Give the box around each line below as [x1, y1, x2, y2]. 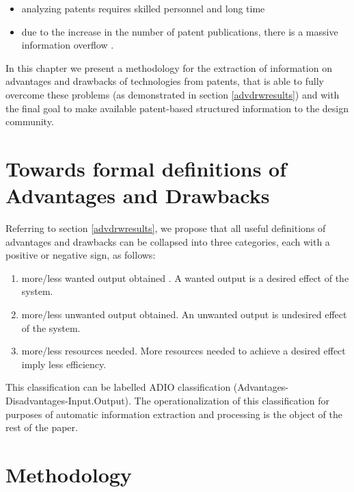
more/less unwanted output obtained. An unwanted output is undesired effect [21, 307, 347, 322]
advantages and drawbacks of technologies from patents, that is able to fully [5, 74, 324, 88]
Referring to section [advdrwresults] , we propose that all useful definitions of [5, 221, 326, 235]
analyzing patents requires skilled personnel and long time [21, 1, 265, 15]
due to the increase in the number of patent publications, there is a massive [21, 24, 338, 38]
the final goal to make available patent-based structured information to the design [5, 101, 349, 115]
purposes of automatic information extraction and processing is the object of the [5, 406, 342, 421]
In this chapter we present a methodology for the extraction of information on [5, 60, 332, 75]
